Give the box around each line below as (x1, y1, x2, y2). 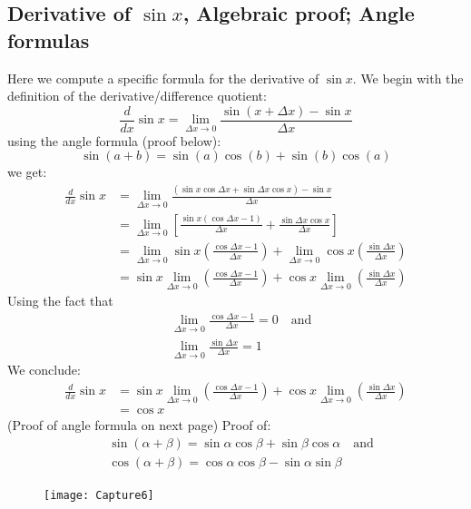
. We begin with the (352, 68, 464, 87)
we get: (7, 162, 47, 181)
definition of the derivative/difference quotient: (7, 86, 267, 105)
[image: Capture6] (44, 489, 154, 502)
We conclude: (7, 360, 81, 379)
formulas (7, 25, 90, 54)
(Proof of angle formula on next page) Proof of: (7, 416, 271, 435)
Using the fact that (7, 291, 113, 310)
